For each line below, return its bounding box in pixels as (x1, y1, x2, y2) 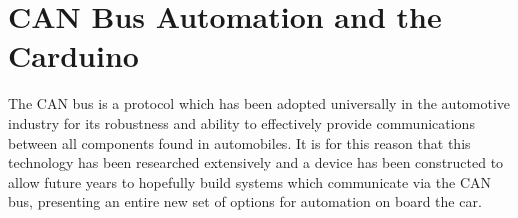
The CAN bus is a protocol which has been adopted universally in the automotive (8, 93, 511, 114)
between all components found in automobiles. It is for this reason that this (8, 132, 471, 153)
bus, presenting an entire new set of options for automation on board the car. (8, 191, 482, 212)
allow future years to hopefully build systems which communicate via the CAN (8, 171, 491, 192)
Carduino (8, 35, 139, 76)
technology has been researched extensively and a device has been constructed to (8, 152, 504, 173)
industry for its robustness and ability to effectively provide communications (8, 112, 475, 133)
